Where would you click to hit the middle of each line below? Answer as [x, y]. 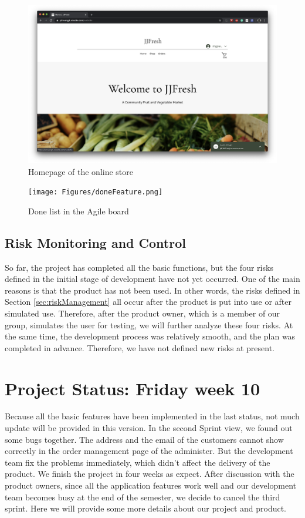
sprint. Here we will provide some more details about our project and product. [146, 508]
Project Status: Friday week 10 [133, 388]
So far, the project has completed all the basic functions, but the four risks [139, 267]
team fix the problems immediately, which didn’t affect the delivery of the [138, 462]
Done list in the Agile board [79, 211]
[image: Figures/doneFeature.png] [96, 192]
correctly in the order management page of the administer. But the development [149, 451]
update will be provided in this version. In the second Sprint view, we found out [149, 428]
